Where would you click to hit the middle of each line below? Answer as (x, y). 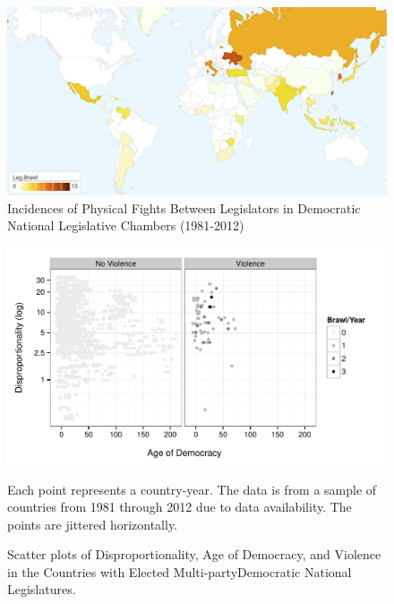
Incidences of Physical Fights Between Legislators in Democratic (184, 207)
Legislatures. (42, 589)
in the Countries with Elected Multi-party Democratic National (180, 571)
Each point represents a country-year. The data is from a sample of (192, 489)
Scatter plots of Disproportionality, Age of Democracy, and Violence (194, 554)
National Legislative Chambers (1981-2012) (126, 225)
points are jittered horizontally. (93, 524)
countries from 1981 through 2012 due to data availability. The (180, 507)
